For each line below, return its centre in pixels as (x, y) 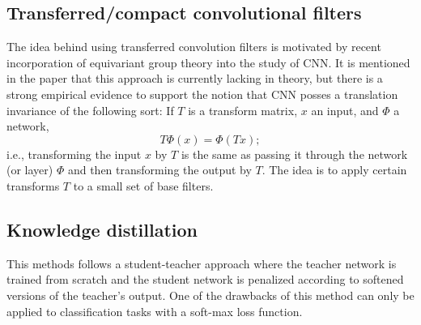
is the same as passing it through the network (294, 154)
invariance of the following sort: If (90, 110)
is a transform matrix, (243, 110)
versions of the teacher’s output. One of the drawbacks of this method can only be (210, 295)
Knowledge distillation (102, 229)
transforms (33, 185)
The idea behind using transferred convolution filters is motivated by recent (194, 47)
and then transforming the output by (159, 170)
